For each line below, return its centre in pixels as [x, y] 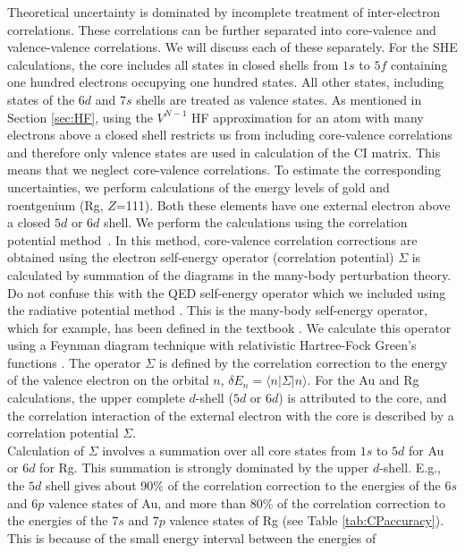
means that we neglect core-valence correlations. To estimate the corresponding [224, 170]
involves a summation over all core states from [229, 450]
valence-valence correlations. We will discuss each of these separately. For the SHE [232, 47]
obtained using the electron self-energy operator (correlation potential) [201, 257]
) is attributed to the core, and [363, 398]
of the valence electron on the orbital [108, 380]
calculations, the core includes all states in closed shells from [173, 64]
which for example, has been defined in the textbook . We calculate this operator [229, 327]
